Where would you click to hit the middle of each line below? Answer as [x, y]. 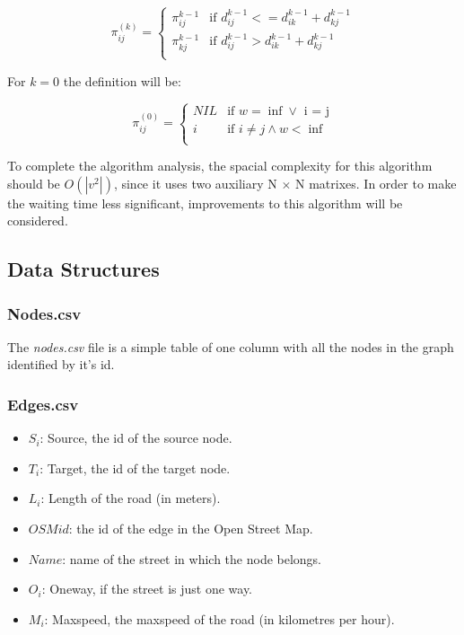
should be [34, 183]
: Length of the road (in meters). [131, 498]
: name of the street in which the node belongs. [192, 558]
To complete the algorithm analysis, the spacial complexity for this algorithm [220, 166]
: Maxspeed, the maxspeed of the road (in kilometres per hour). [219, 618]
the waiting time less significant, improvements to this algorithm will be [205, 203]
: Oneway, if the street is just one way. [147, 589]
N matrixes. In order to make [376, 183]
